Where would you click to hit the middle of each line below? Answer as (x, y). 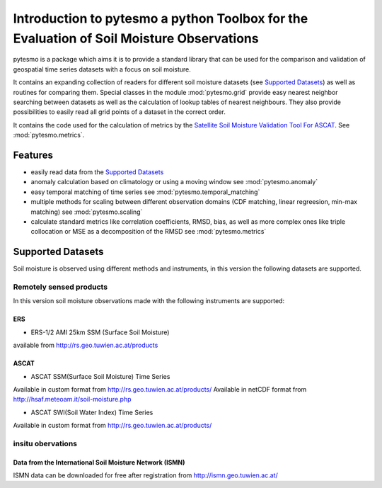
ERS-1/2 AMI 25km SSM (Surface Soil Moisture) (100, 332)
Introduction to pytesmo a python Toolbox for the (161, 18)
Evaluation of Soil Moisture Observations (136, 38)
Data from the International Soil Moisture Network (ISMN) (99, 462)
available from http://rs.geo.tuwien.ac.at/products (86, 345)
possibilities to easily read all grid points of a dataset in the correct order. (119, 112)
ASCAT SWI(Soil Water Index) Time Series (92, 412)
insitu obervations (45, 443)
